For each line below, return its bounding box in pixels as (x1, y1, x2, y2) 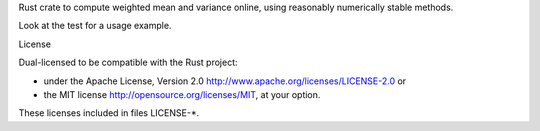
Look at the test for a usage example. (18, 20, 172, 32)
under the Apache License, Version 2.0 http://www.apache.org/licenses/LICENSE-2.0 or (43, 75, 407, 87)
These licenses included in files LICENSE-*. (18, 107, 200, 119)
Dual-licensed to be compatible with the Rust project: (18, 56, 239, 69)
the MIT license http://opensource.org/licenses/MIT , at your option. (43, 88, 321, 100)
